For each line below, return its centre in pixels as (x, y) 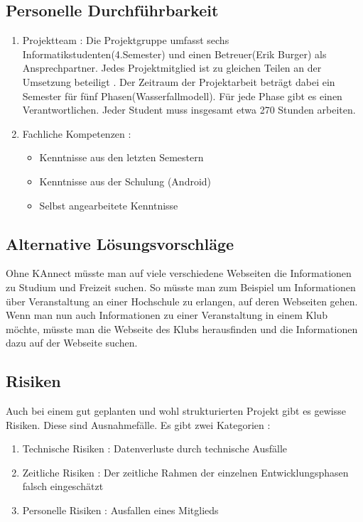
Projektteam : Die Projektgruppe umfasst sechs (126, 40)
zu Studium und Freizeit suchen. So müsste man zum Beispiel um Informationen (181, 287)
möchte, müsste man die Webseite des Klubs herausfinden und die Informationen (182, 328)
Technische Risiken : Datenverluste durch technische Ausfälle (155, 448)
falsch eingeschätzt (63, 486)
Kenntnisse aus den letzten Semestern (121, 157)
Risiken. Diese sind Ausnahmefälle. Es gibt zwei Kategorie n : (138, 424)
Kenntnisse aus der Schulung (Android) (125, 181)
